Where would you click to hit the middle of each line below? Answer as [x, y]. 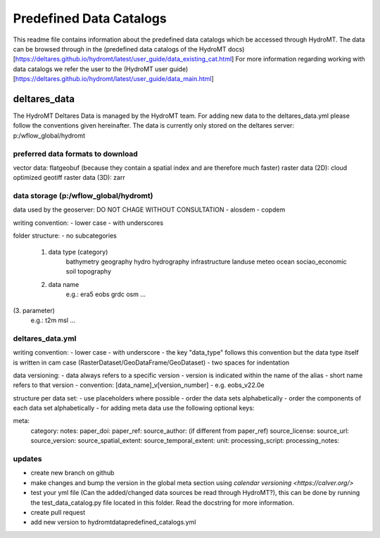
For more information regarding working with [300, 59]
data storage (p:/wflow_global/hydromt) [83, 196]
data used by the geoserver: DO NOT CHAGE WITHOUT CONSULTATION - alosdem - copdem [149, 210]
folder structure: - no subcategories [65, 236]
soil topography [89, 271]
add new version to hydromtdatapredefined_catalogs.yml [113, 522]
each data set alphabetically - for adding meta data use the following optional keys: [134, 408]
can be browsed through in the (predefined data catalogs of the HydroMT [120, 49]
